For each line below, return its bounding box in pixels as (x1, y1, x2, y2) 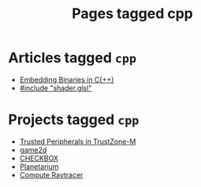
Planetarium (19, 162, 59, 171)
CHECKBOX (19, 153, 59, 163)
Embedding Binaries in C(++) (19, 75, 114, 84)
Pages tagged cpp (72, 5, 193, 23)
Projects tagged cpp (8, 111, 140, 129)
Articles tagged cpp (8, 49, 136, 67)
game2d (19, 145, 47, 154)
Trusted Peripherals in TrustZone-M (19, 137, 136, 146)
